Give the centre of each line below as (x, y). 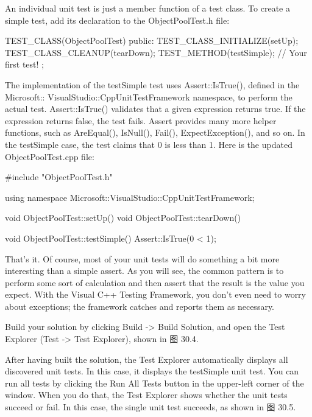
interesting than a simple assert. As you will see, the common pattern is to (144, 271)
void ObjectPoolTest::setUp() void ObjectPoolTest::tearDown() (123, 218)
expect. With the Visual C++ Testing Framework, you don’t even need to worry (156, 294)
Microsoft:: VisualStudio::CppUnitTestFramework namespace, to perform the (149, 96)
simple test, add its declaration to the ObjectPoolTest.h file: (117, 20)
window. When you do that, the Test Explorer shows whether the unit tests (146, 395)
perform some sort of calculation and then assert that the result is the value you (155, 282)
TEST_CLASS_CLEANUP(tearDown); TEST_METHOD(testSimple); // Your (156, 52)
